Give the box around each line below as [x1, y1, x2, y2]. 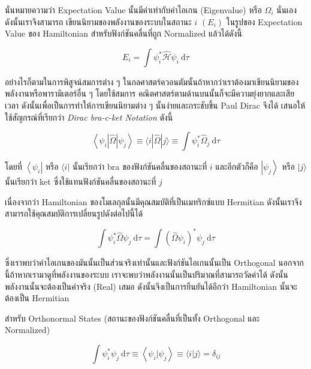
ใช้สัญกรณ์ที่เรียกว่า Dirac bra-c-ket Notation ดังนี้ [5, 110, 173, 123]
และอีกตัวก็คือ [215, 160, 258, 173]
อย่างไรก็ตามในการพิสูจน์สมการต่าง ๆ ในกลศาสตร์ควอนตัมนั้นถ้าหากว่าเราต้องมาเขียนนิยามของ [5, 75, 299, 88]
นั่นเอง [276, 4, 297, 16]
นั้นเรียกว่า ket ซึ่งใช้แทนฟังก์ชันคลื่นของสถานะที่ [5, 175, 156, 188]
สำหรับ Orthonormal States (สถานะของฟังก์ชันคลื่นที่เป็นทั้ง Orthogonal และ [5, 311, 260, 324]
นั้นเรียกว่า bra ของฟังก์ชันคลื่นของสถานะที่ [72, 160, 207, 173]
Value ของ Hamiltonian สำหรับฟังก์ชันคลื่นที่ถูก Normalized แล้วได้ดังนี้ [5, 27, 242, 40]
